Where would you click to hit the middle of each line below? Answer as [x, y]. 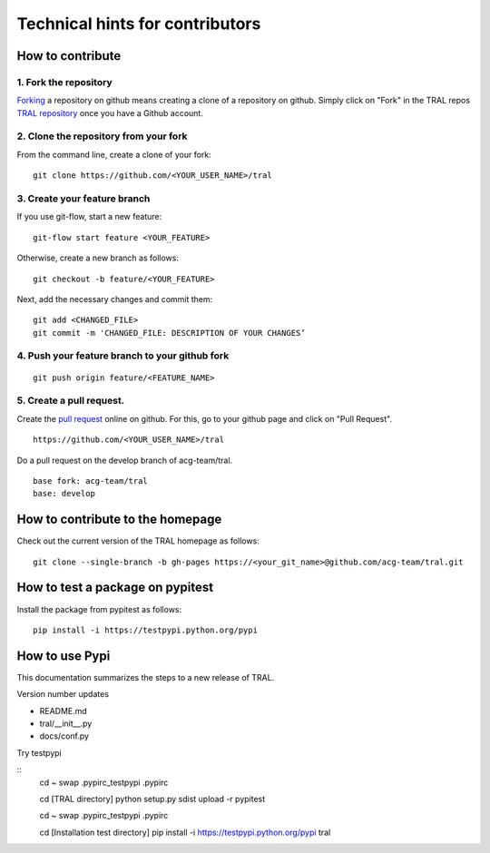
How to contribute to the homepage [119, 520]
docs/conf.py [64, 736]
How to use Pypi [64, 656]
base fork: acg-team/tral [91, 480]
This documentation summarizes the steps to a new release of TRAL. [146, 677]
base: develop [64, 494]
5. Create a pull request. [71, 401]
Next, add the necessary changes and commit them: [115, 299]
